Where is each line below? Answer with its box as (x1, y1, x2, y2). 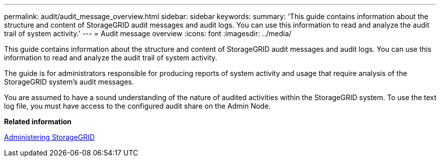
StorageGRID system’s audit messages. (4, 77, 134, 86)
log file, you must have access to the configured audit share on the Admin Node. (4, 102, 271, 110)
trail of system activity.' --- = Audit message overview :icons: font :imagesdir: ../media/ (4, 29, 291, 38)
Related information (4, 117, 72, 126)
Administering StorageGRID (4, 133, 95, 141)
